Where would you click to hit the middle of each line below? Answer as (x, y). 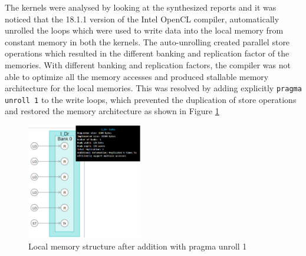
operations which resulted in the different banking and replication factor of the (147, 53)
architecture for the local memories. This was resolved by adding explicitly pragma (153, 88)
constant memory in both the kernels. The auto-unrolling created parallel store (147, 41)
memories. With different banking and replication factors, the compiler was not (148, 64)
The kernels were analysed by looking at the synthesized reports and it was (141, 7)
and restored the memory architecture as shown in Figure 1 (112, 111)
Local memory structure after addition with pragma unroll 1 (138, 246)
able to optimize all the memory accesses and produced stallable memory (137, 76)
